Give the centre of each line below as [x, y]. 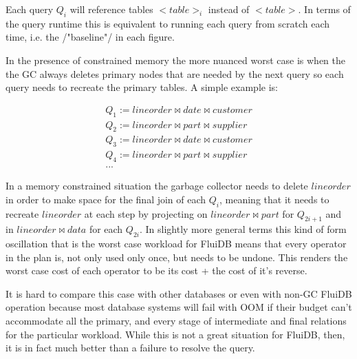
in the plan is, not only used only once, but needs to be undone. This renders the [177, 257]
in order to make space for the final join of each [106, 199]
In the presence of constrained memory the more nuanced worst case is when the [176, 60]
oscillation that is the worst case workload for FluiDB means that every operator [176, 244]
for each [106, 229]
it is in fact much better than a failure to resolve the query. [130, 348]
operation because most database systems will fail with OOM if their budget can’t [179, 307]
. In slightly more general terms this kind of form [243, 229]
